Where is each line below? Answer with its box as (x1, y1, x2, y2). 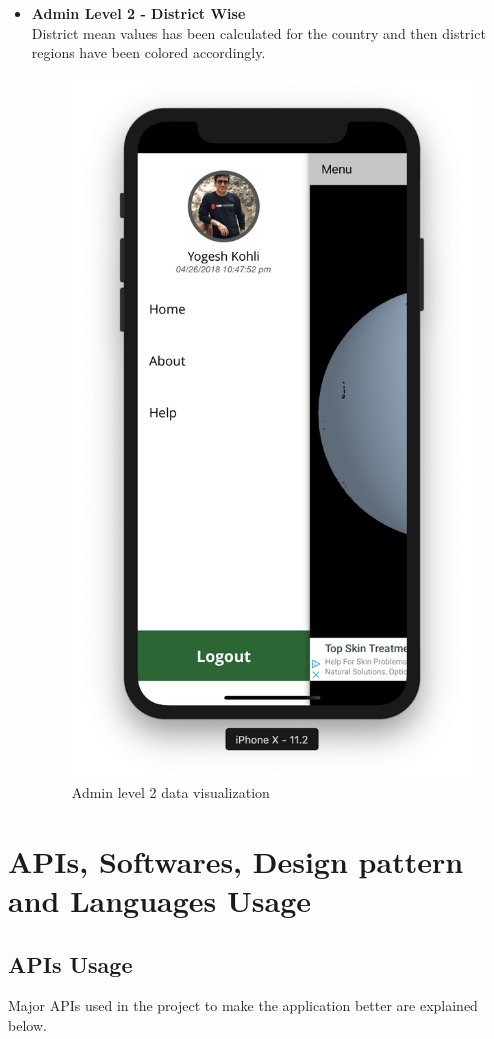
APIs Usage (8, 948, 133, 979)
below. (8, 1015, 47, 1036)
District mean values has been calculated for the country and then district (31, 22, 486, 43)
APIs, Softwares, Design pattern (8, 840, 464, 881)
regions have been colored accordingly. (31, 42, 266, 63)
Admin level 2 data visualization (71, 782, 270, 803)
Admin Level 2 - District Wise (31, 3, 246, 23)
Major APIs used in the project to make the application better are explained (8, 995, 478, 1016)
